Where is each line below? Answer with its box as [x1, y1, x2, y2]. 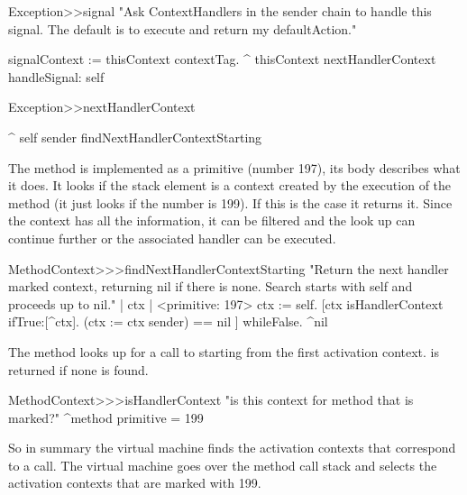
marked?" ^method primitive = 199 [8, 408, 204, 426]
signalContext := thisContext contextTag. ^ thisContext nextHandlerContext [8, 50, 436, 69]
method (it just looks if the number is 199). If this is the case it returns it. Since [8, 193, 453, 212]
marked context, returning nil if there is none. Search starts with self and [8, 277, 413, 296]
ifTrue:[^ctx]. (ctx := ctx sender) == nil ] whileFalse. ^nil [8, 312, 328, 331]
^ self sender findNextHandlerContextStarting [8, 127, 262, 146]
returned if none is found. [8, 360, 149, 379]
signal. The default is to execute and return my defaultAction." [8, 19, 357, 38]
